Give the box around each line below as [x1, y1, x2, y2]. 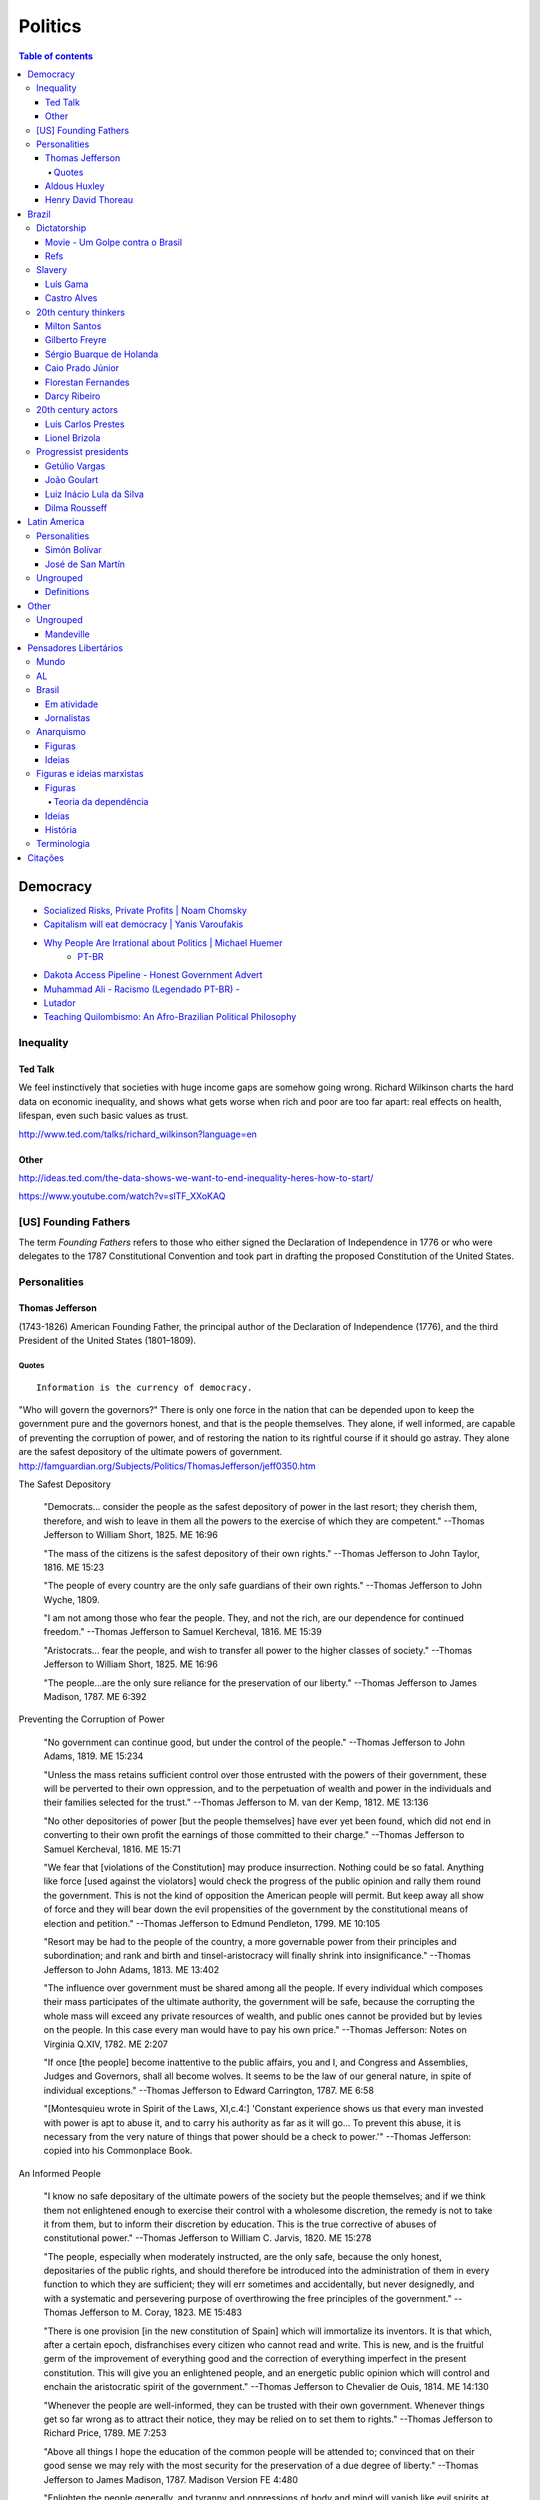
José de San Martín [45, 558, 125, 570]
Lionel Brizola [45, 432, 101, 444]
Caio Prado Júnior [45, 362, 120, 374]
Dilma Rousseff [45, 502, 108, 514]
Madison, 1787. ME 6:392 [43, 1691, 147, 1703]
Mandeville [45, 628, 90, 640]
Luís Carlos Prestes [45, 418, 125, 430]
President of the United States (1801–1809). [18, 1335, 197, 1347]
